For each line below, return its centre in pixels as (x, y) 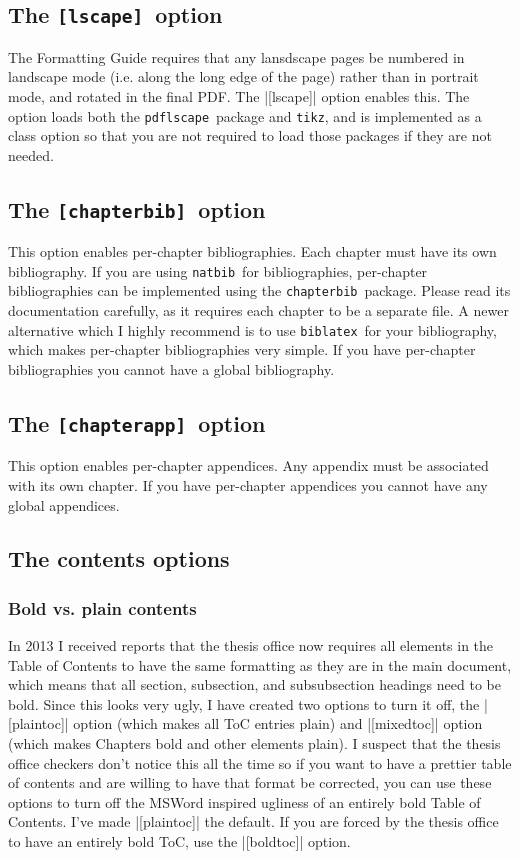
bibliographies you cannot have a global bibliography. (171, 368)
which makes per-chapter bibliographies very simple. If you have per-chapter (242, 349)
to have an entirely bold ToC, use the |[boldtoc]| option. (179, 841)
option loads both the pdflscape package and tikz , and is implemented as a (245, 115)
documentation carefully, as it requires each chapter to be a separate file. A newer (258, 310)
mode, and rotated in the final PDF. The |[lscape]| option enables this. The (239, 95)
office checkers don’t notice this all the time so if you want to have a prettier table (260, 762)
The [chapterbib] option (137, 208)
